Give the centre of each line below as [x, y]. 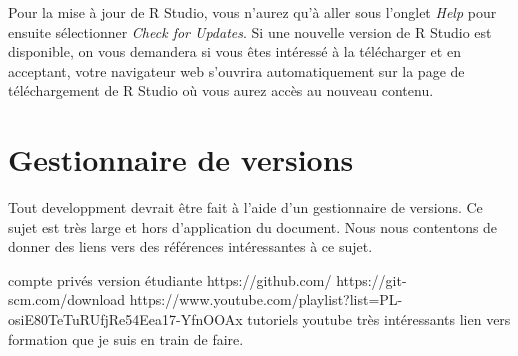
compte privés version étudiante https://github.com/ [170, 279]
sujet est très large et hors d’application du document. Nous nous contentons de [253, 226]
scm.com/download [67, 299]
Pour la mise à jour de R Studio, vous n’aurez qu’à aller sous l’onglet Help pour [252, 12]
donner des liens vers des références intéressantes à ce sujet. [190, 246]
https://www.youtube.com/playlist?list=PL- [266, 299]
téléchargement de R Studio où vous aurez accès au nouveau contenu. [221, 90]
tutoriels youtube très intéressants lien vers [379, 319]
